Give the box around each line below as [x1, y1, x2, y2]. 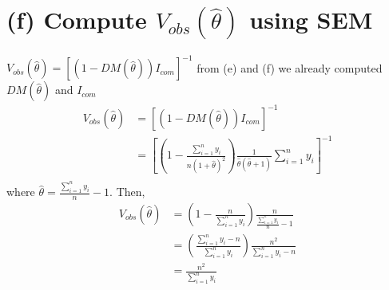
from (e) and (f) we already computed [196, 59, 383, 76]
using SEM [249, 3, 373, 36]
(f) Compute [6, 3, 147, 36]
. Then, [109, 183, 145, 200]
